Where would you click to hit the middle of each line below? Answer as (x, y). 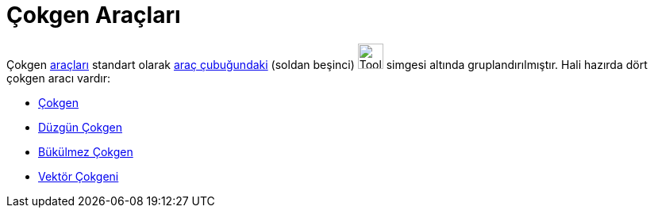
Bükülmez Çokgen (86, 151)
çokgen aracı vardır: (59, 78)
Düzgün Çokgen (80, 127)
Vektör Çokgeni (79, 176)
